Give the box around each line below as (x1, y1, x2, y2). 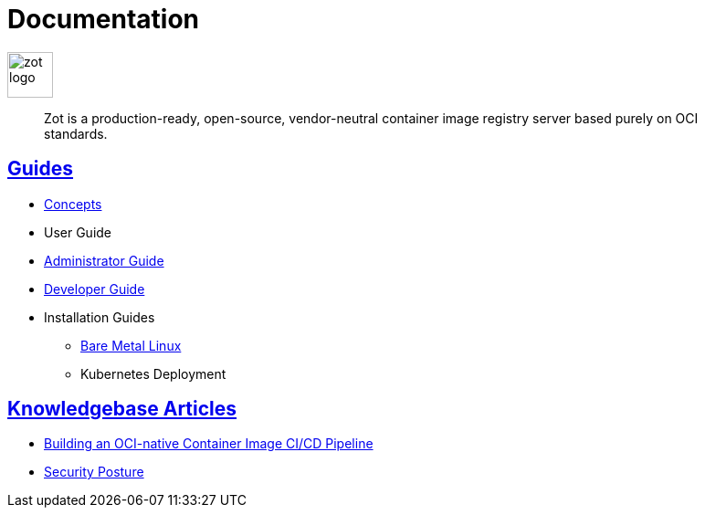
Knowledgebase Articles (7, 397, 237, 421)
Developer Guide (44, 280, 145, 297)
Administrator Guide (44, 252, 164, 268)
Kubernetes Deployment (80, 365, 226, 382)
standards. (44, 125, 108, 142)
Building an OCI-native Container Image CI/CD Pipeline (44, 436, 374, 452)
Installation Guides (44, 309, 155, 325)
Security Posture (44, 464, 144, 480)
